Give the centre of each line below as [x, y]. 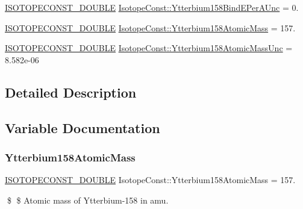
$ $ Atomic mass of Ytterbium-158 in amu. [88, 200]
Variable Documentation [83, 127]
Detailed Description [71, 92]
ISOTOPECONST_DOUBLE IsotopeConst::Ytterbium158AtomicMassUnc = [149, 48]
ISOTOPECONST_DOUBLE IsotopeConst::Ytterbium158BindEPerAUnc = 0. [152, 7]
